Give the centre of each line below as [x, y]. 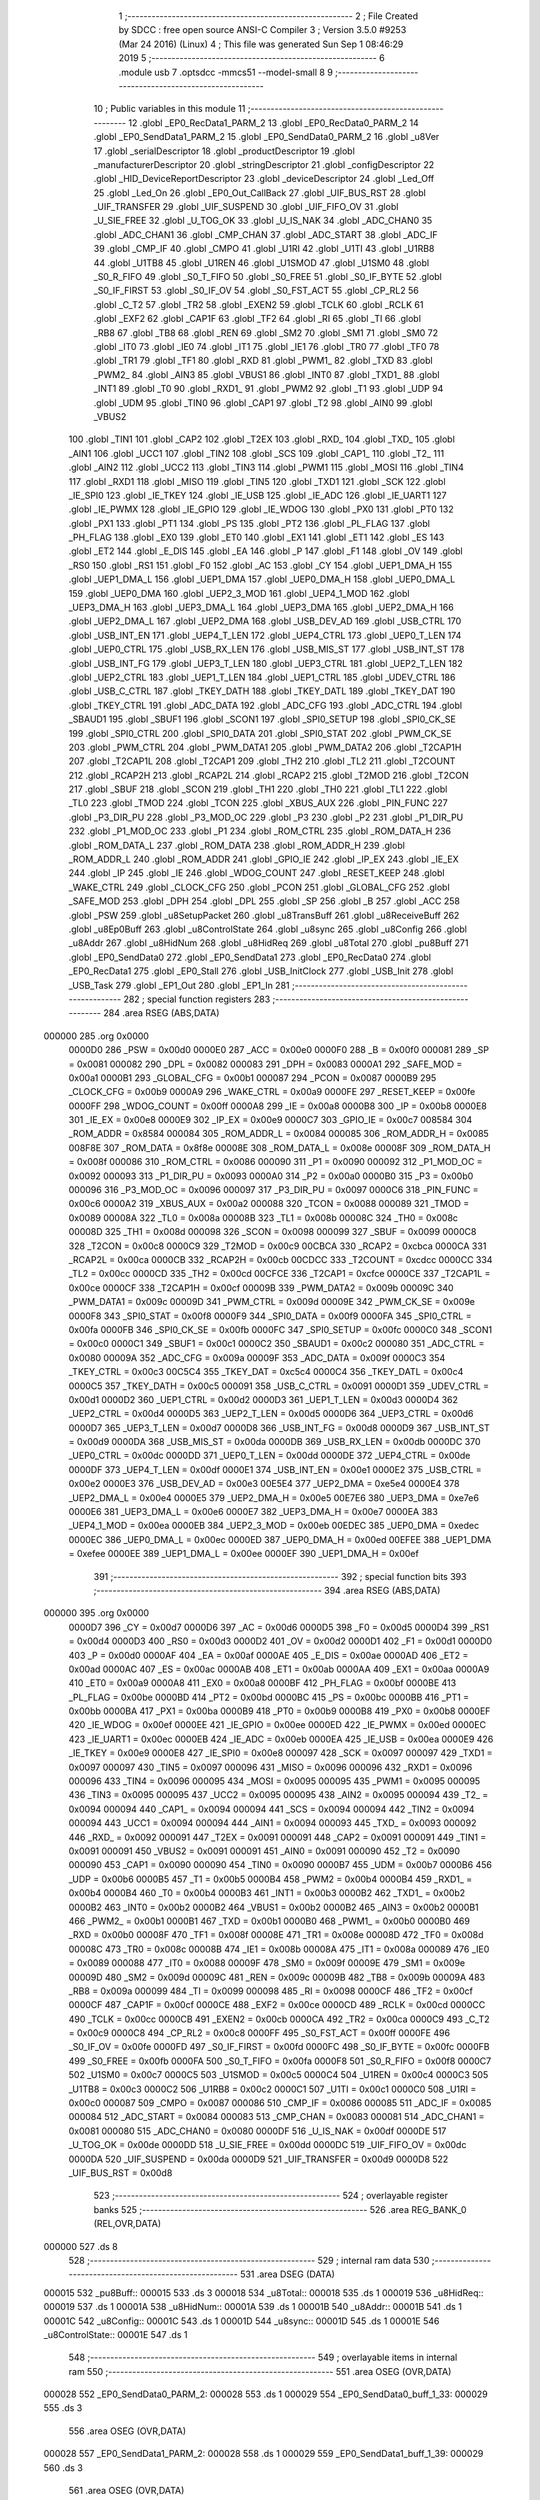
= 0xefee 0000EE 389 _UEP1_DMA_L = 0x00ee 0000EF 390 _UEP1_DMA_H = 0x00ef [243, 1554]
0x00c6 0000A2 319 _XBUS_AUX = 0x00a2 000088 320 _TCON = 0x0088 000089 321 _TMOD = [269, 1204]
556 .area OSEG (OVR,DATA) [127, 2431]
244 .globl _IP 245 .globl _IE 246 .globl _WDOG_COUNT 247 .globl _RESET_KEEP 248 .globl [256, 873]
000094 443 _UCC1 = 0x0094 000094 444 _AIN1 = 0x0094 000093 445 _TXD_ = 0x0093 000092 [272, 1823]
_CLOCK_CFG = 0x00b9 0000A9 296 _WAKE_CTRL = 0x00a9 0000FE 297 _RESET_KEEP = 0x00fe [272, 1092]
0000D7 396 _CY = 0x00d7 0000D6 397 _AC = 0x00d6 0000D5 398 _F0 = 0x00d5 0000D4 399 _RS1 [279, 1627]
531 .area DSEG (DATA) [287, 2274]
